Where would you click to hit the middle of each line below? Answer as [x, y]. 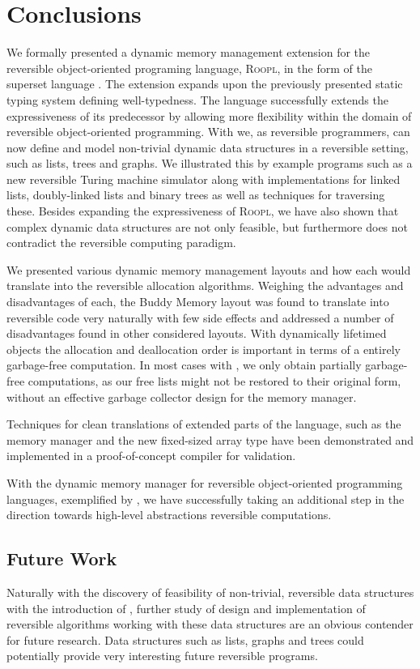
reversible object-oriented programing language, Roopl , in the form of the [189, 68]
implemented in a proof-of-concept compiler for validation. [151, 456]
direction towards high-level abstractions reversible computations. [169, 515]
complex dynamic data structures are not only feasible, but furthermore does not [208, 226]
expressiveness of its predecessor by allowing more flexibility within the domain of [209, 115]
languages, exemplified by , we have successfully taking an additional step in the [206, 499]
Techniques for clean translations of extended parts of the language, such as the [204, 424]
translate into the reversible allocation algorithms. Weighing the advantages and [205, 285]
